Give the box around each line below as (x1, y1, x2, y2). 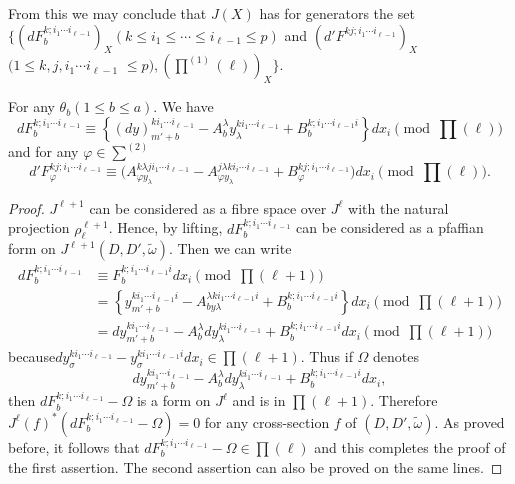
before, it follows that (8, 436, 140, 457)
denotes (373, 346, 420, 367)
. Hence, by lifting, (108, 217, 223, 238)
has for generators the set (259, 3, 415, 23)
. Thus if (300, 346, 353, 367)
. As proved (434, 411, 505, 432)
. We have (153, 96, 214, 117)
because (8, 346, 56, 367)
